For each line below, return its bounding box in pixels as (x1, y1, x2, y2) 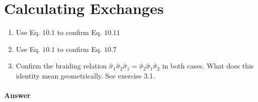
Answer (4, 90, 31, 100)
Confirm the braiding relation (16, 60, 107, 71)
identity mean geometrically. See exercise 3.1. (16, 70, 155, 80)
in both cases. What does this (162, 60, 254, 71)
